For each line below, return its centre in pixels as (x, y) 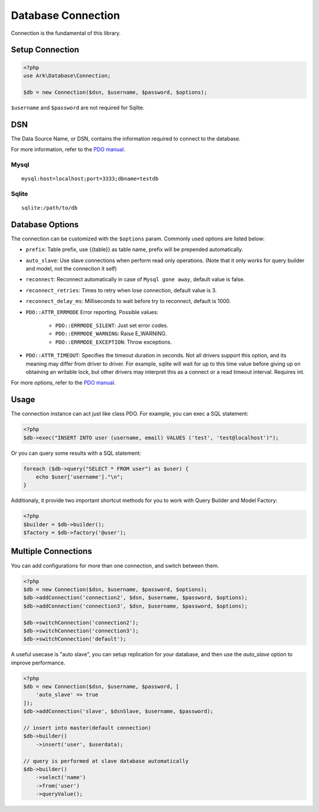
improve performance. (38, 663)
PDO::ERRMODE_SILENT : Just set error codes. (112, 325)
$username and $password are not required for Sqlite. (78, 107)
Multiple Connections (51, 551)
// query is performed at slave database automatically (106, 761)
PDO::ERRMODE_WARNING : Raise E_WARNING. (111, 334)
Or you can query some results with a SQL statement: (76, 453)
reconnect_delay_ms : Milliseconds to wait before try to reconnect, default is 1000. (128, 301)
